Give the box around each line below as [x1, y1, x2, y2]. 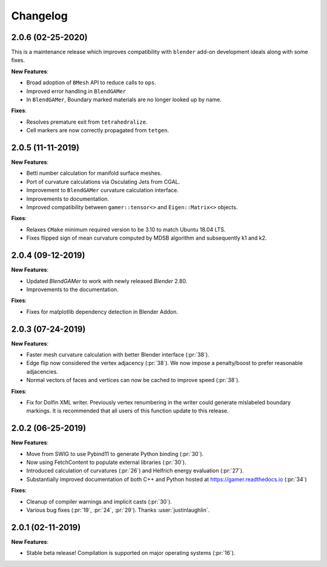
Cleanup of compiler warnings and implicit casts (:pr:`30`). [26, 498, 172, 505]
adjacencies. [26, 367, 59, 375]
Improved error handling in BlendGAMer [26, 87, 127, 95]
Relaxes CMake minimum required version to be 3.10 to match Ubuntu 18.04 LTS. [26, 226, 226, 233]
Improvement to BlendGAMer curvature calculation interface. [26, 187, 179, 194]
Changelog [11, 9, 68, 22]
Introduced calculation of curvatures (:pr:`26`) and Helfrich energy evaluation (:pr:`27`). [26, 467, 244, 474]
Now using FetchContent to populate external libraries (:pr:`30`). [26, 458, 187, 466]
